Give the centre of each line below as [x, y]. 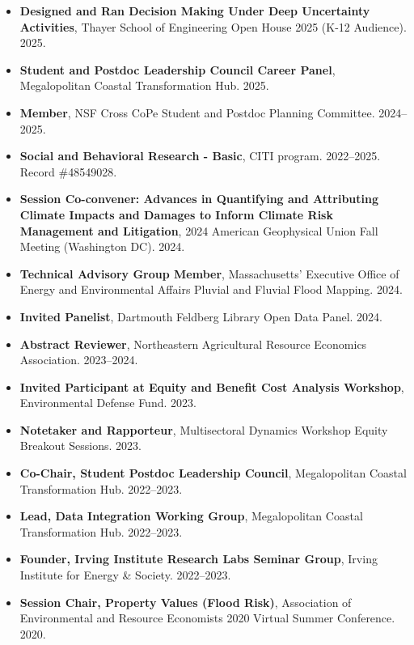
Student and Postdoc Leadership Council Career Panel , [177, 69]
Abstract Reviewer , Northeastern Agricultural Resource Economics [193, 344]
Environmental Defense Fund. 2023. [108, 403]
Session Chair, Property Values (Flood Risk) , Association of [186, 602]
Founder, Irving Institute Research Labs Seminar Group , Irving [199, 559]
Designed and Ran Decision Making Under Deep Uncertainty [195, 11]
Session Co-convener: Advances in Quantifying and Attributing [199, 199]
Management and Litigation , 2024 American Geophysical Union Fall [199, 230]
